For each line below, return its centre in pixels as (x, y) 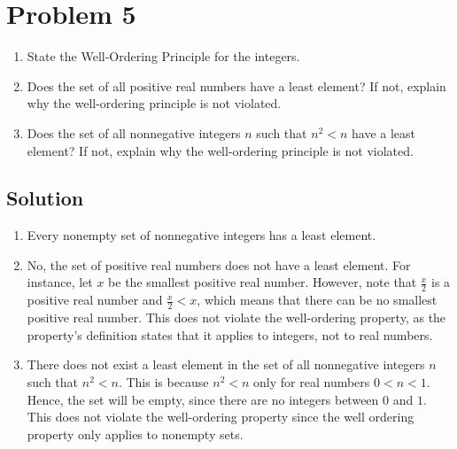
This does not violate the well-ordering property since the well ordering (221, 417)
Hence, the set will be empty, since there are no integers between (203, 399)
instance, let (60, 282)
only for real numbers (312, 381)
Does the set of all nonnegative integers (134, 132)
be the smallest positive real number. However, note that (263, 282)
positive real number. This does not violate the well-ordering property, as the (236, 317)
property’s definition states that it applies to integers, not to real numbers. (230, 334)
